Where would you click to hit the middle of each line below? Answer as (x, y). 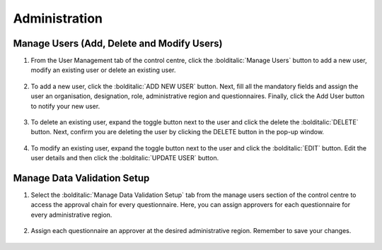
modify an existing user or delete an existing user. (103, 70)
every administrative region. (71, 215)
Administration (58, 18)
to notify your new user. (65, 106)
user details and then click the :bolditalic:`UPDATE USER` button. (125, 158)
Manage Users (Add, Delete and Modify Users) (118, 43)
